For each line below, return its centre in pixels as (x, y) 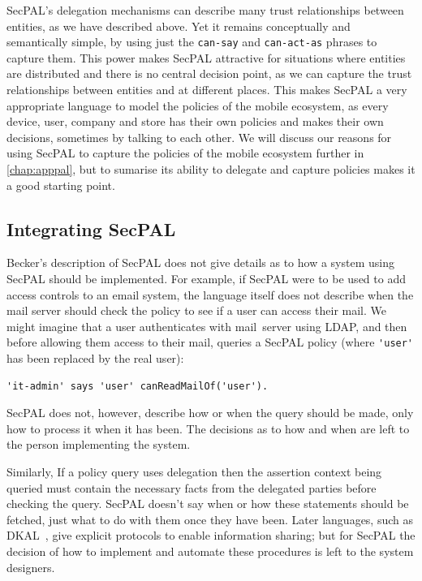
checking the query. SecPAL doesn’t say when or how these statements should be (208, 504)
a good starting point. (61, 185)
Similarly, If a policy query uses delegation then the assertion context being (194, 471)
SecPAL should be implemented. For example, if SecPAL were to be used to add (206, 278)
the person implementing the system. (99, 444)
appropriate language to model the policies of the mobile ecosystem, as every (198, 105)
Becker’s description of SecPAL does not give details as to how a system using (200, 263)
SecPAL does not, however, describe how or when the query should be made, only (210, 413)
